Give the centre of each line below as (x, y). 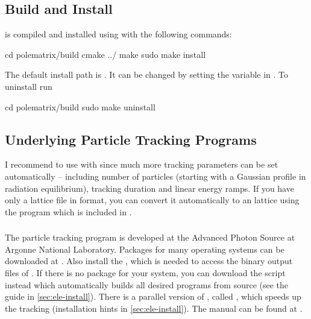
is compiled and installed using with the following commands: (118, 34)
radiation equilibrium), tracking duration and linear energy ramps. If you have (149, 188)
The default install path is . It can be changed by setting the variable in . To (147, 74)
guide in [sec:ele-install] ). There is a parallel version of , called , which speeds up (153, 296)
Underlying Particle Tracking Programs (131, 139)
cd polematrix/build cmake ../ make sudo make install (105, 54)
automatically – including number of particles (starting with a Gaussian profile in (155, 176)
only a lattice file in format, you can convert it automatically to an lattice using (152, 200)
